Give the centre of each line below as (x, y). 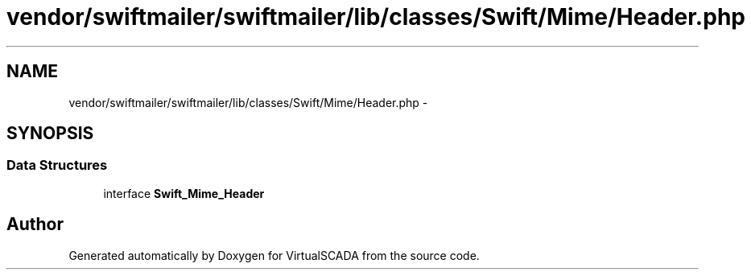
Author (35, 225)
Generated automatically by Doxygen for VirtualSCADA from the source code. (274, 255)
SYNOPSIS (50, 134)
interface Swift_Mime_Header (184, 193)
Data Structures (57, 165)
